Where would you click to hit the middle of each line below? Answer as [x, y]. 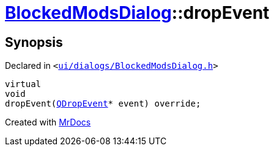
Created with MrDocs [48, 122]
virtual [23, 84]
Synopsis [34, 42]
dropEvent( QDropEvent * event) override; [103, 104]
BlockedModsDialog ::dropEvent [137, 13]
